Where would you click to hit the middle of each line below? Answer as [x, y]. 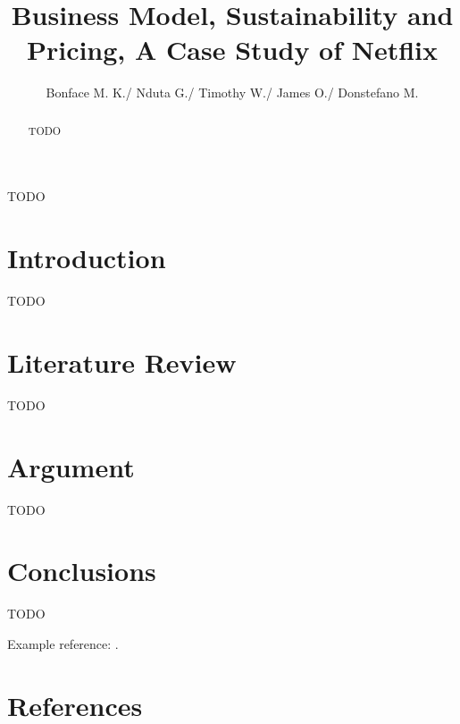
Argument [71, 466]
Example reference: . [63, 643]
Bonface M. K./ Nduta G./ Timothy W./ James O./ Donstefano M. [232, 93]
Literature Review [122, 362]
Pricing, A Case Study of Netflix [232, 50]
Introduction [87, 258]
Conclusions [82, 571]
